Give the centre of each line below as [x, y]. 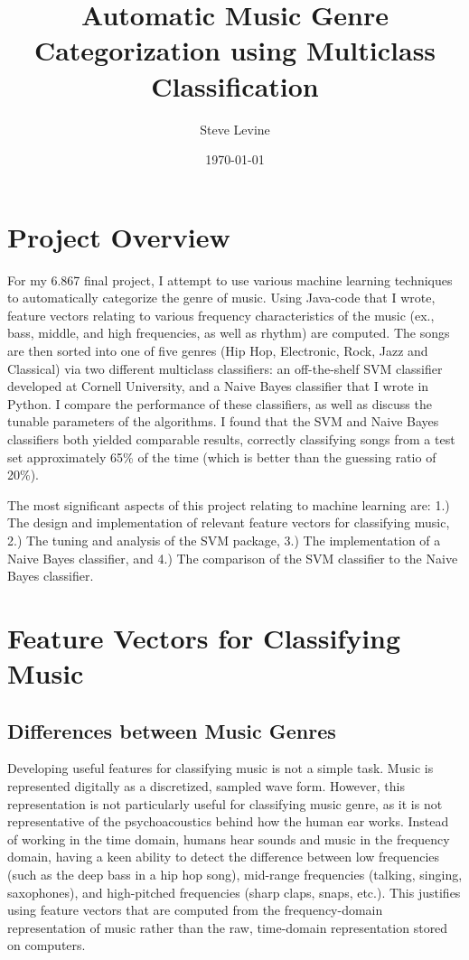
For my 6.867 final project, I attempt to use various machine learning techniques [230, 280]
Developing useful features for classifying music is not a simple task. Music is [220, 768]
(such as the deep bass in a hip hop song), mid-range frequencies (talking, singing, [235, 875]
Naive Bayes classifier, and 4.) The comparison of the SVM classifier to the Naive [233, 558]
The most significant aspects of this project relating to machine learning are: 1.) [229, 504]
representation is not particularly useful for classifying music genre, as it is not [225, 803]
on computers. [47, 945]
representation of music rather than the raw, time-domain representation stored [228, 927]
